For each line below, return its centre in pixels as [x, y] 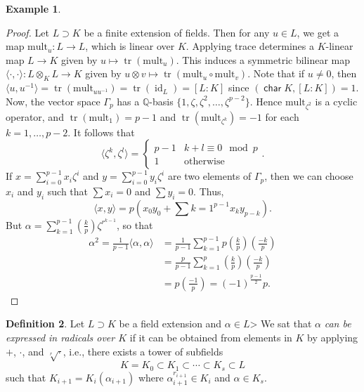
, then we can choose [309, 176]
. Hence [266, 101]
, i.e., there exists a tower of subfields [143, 351]
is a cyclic [336, 101]
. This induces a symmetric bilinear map [263, 59]
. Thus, [209, 191]
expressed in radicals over [60, 338]
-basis [161, 101]
